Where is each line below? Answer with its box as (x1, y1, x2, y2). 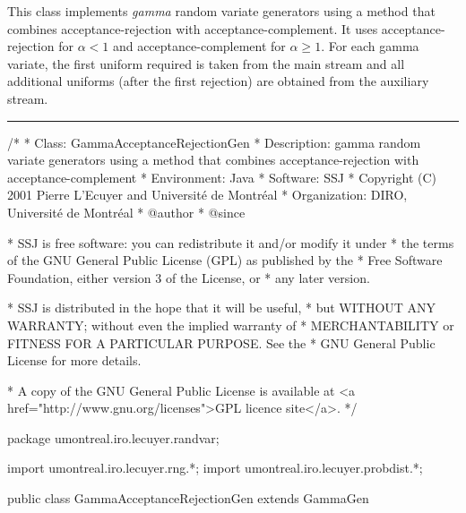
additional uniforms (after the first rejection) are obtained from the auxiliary (7, 72, 429, 90)
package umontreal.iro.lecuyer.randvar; (7, 428, 220, 447)
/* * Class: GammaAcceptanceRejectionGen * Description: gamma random (7, 133, 421, 151)
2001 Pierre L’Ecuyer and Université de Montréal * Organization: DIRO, (7, 185, 408, 204)
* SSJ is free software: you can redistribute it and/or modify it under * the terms (7, 233, 454, 252)
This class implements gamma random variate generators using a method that (7, 2, 436, 20)
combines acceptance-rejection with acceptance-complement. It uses (7, 19, 378, 38)
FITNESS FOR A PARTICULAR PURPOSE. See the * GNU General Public (7, 333, 436, 352)
